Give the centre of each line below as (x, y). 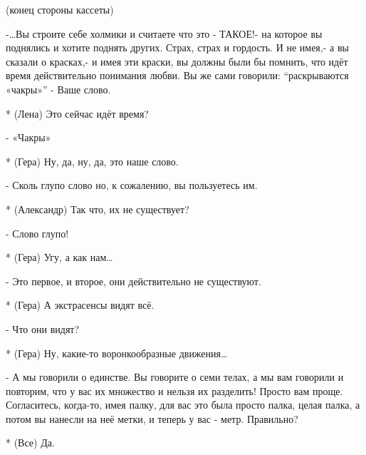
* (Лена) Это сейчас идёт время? (77, 113)
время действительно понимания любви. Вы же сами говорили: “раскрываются (177, 75)
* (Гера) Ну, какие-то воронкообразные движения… (117, 353)
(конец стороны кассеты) (60, 9)
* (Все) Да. (30, 443)
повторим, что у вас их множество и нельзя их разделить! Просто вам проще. (174, 390)
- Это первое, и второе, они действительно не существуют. (134, 281)
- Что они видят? (43, 328)
